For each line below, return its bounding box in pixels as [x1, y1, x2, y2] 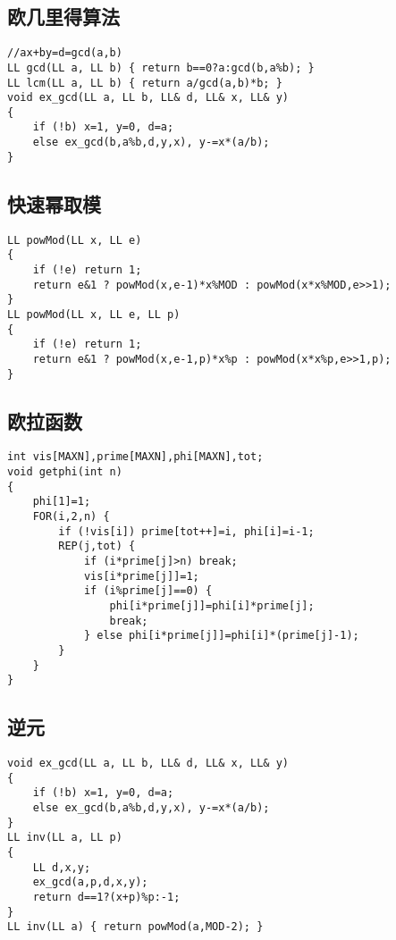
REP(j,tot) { [58, 540, 136, 553]
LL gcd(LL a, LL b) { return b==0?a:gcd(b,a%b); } [7, 61, 315, 74]
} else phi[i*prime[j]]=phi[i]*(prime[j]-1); [83, 629, 359, 642]
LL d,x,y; [32, 860, 91, 874]
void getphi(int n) [7, 466, 122, 479]
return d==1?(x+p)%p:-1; [32, 891, 181, 904]
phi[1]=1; [32, 495, 91, 508]
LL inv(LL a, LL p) [7, 831, 122, 844]
